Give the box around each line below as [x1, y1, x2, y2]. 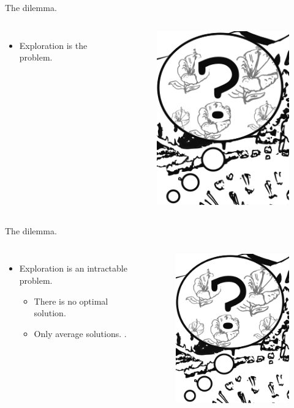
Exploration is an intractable [19, 262, 127, 275]
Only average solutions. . [34, 327, 127, 339]
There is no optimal [34, 294, 108, 307]
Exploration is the [19, 39, 88, 51]
